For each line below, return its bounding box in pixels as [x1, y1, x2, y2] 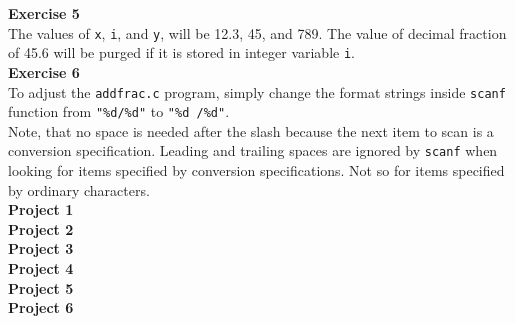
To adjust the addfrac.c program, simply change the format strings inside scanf [8, 81, 506, 102]
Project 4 [8, 258, 74, 279]
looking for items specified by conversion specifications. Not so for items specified [8, 160, 505, 181]
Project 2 [8, 218, 74, 239]
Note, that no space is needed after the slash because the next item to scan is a [8, 120, 494, 141]
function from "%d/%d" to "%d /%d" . [8, 101, 230, 122]
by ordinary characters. [8, 179, 150, 200]
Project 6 [8, 297, 74, 318]
